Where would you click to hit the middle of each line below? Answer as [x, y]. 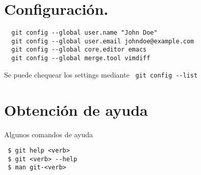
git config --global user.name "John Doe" [84, 33]
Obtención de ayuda [76, 109]
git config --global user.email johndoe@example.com [103, 41]
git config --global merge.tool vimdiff [81, 58]
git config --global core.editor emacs [79, 50]
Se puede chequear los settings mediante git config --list [101, 74]
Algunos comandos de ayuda [48, 134]
